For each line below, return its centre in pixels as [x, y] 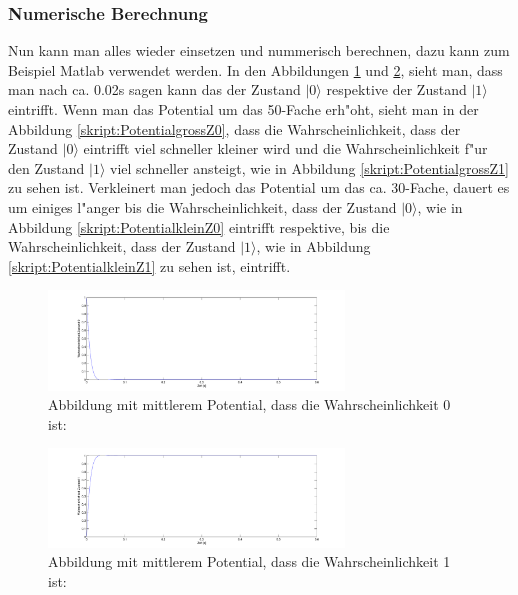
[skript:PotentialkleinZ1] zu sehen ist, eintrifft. [149, 265]
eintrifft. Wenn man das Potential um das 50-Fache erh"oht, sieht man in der [243, 109]
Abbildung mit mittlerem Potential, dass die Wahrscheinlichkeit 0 [249, 404]
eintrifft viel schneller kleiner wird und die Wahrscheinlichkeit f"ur [285, 148]
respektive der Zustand [396, 89]
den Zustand [46, 167]
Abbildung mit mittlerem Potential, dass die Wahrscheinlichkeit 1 [249, 561]
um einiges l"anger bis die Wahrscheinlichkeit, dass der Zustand [202, 206]
